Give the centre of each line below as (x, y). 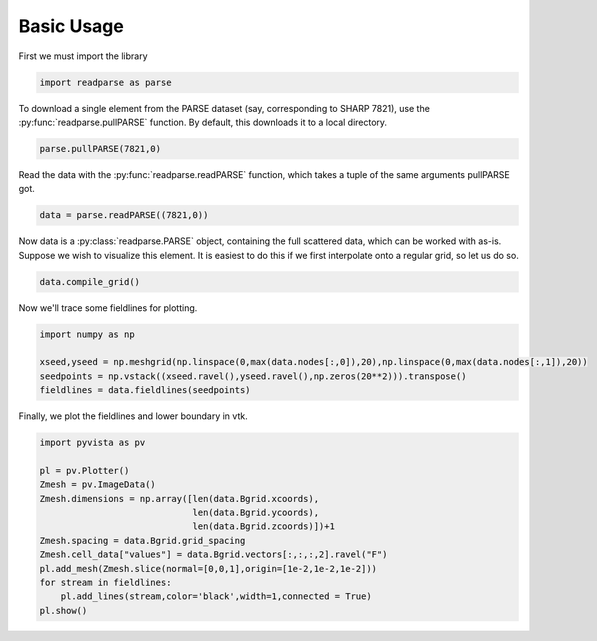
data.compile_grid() (89, 281)
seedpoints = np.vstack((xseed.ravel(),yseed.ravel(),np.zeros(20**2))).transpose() (253, 376)
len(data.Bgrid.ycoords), (256, 513)
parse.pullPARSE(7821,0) (100, 148)
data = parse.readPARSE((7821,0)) (124, 215)
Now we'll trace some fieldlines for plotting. (108, 307)
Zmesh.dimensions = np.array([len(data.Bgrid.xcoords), (179, 498)
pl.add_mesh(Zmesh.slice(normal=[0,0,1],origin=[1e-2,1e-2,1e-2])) (208, 568)
